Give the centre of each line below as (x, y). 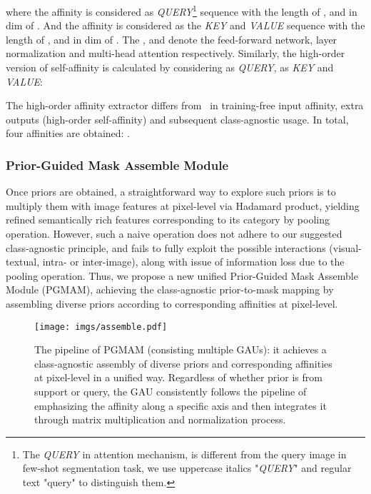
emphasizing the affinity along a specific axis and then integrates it (181, 405)
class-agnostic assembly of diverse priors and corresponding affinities (183, 363)
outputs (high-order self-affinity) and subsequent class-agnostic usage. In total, (177, 119)
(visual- (345, 247)
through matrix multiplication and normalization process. (160, 419)
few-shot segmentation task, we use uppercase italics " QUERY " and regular (187, 468)
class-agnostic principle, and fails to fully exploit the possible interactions (166, 247)
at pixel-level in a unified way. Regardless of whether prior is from (178, 377)
